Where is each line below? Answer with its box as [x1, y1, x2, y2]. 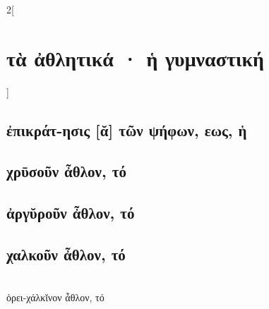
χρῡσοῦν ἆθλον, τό [6, 160, 126, 182]
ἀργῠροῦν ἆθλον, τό [6, 202, 135, 224]
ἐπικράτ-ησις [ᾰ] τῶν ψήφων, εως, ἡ [6, 119, 247, 140]
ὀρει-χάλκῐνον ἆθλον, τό [6, 290, 104, 305]
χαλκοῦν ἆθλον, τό [6, 243, 126, 265]
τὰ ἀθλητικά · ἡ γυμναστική [6, 43, 264, 72]
